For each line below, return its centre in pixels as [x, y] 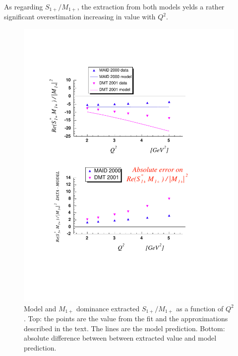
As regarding [24, 6]
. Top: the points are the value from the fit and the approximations [126, 318]
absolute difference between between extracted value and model [120, 338]
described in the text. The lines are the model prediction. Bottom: [124, 328]
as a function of [200, 308]
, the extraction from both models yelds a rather [151, 6]
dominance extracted [108, 308]
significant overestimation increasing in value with [80, 17]
